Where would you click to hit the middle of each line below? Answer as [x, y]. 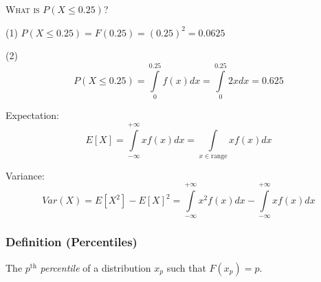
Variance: [25, 175]
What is [23, 9]
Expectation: [32, 115]
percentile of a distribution [96, 267]
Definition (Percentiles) [71, 242]
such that [186, 267]
